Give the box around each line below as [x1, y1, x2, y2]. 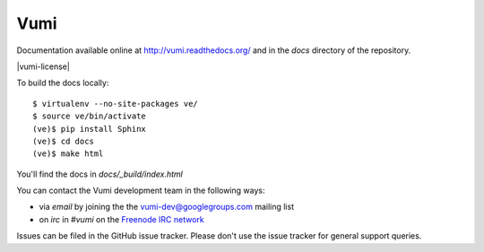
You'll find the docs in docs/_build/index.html [16, 169, 183, 179]
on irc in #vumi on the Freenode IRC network [39, 213, 205, 224]
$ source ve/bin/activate [32, 111, 147, 121]
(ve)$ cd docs [32, 135, 94, 146]
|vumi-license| [16, 61, 71, 72]
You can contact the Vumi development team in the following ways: [16, 185, 265, 196]
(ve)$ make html [32, 149, 104, 159]
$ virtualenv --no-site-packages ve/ [32, 99, 199, 109]
